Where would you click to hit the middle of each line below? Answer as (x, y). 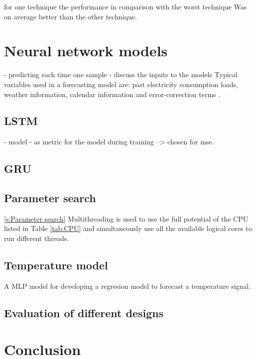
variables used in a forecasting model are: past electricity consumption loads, (121, 84)
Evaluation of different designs (84, 312)
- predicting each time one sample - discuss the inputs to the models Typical (121, 74)
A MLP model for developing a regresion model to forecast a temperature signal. (128, 286)
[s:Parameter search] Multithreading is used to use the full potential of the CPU (126, 218)
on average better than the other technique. (70, 16)
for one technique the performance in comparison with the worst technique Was (126, 6)
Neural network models (86, 51)
